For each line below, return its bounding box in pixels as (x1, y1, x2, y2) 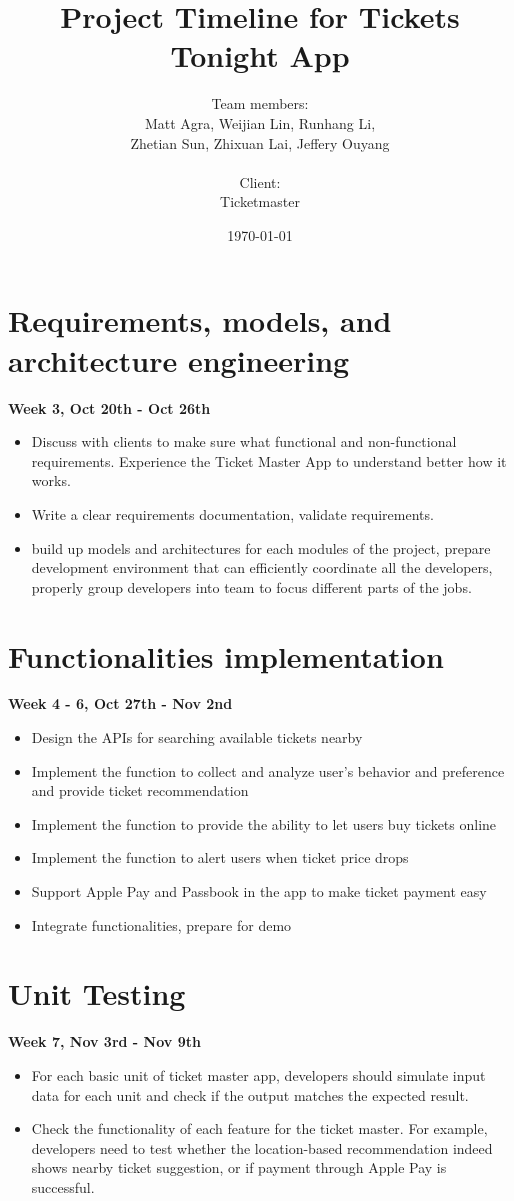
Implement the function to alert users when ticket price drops (31, 847, 409, 868)
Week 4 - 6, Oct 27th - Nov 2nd (8, 693, 233, 714)
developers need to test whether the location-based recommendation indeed (31, 1137, 493, 1158)
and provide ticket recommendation (31, 780, 249, 801)
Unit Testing (8, 973, 186, 1014)
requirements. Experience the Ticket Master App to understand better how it (31, 450, 507, 471)
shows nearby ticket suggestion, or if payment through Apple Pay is (31, 1157, 447, 1178)
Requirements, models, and (8, 300, 392, 341)
